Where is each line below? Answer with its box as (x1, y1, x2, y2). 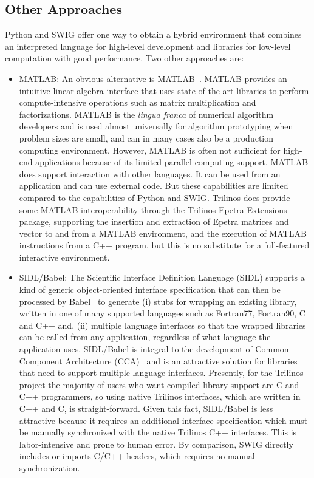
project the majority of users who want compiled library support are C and (19, 378, 299, 391)
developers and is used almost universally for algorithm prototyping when (19, 120, 293, 132)
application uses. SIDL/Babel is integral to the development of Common (19, 343, 289, 355)
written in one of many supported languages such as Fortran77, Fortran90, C (19, 307, 305, 319)
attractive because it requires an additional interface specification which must (19, 414, 308, 426)
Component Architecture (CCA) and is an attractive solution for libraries (19, 354, 298, 367)
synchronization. (19, 461, 80, 474)
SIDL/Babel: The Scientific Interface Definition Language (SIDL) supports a (19, 271, 305, 284)
